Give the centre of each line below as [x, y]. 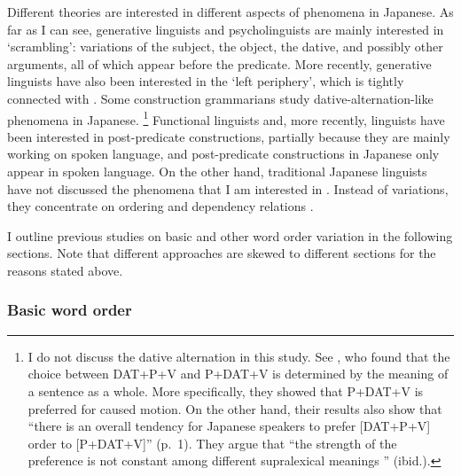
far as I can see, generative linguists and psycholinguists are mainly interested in [226, 29]
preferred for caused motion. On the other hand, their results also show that [235, 408]
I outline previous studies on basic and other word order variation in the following [230, 235]
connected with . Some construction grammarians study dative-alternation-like [220, 98]
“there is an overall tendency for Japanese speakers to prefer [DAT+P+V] [229, 426]
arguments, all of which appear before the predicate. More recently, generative [219, 63]
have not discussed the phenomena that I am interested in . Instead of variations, [228, 188]
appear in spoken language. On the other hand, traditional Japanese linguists [217, 171]
